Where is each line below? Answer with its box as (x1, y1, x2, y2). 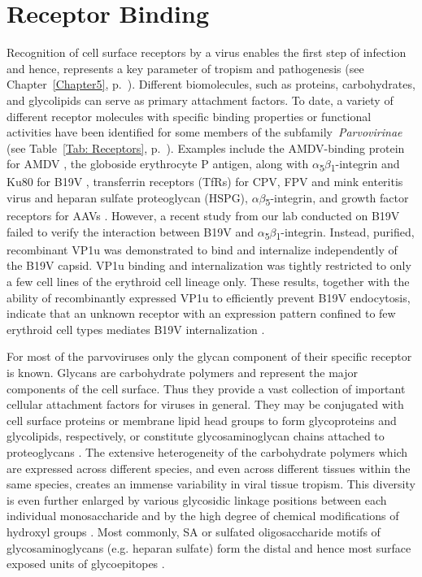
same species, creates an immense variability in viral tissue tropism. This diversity (7, 475, 415, 492)
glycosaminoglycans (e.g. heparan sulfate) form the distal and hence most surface (7, 539, 411, 556)
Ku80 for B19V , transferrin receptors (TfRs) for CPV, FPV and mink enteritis (7, 173, 403, 190)
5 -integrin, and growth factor (265, 189, 409, 208)
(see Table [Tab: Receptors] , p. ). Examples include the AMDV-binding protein (7, 139, 405, 156)
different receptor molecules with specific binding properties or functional (7, 107, 372, 124)
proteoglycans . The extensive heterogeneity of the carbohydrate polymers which (7, 443, 408, 460)
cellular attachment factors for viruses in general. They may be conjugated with (7, 396, 404, 413)
